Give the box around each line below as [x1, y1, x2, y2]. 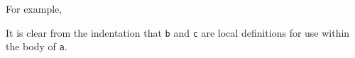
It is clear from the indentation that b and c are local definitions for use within [6, 25, 350, 40]
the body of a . [6, 39, 67, 54]
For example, [6, 1, 62, 16]
